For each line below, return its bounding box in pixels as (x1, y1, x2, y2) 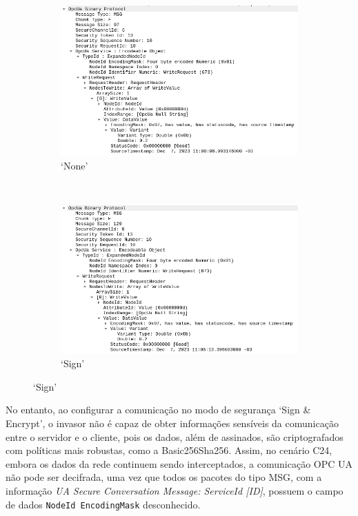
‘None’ (61, 158, 88, 172)
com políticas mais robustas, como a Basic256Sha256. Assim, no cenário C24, (6, 443, 332, 457)
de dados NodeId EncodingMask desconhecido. (6, 497, 201, 511)
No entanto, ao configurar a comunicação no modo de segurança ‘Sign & (6, 402, 311, 417)
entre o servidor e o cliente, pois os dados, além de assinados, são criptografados (6, 429, 344, 444)
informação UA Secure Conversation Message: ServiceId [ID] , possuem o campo (6, 484, 344, 498)
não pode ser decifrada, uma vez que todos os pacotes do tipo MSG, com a (6, 470, 322, 484)
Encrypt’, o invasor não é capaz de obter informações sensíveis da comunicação (6, 416, 339, 431)
